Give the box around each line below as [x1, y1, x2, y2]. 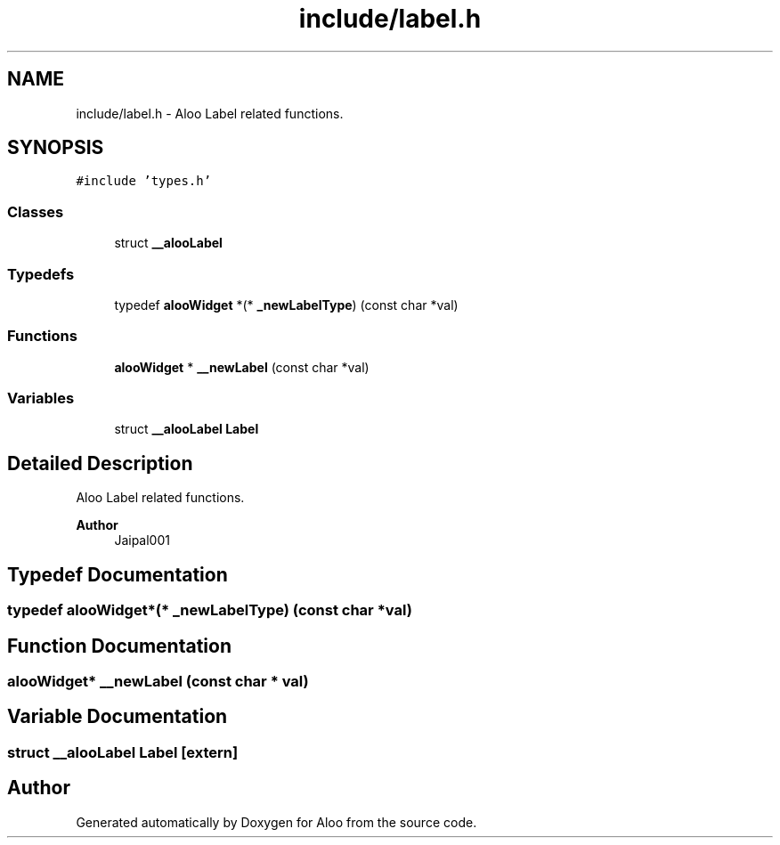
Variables [7, 389, 75, 408]
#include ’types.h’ [76, 174, 212, 189]
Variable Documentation [7, 705, 228, 728]
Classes [7, 202, 64, 221]
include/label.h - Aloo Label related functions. [76, 105, 344, 121]
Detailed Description [7, 451, 193, 475]
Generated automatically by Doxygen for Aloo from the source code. [76, 814, 477, 830]
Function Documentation [7, 634, 232, 657]
